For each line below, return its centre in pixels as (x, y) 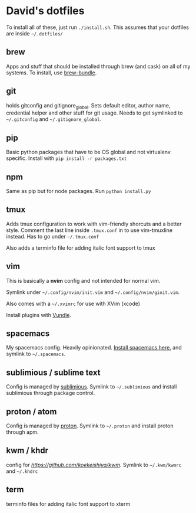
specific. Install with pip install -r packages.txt (67, 158)
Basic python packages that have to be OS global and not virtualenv (88, 152)
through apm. (23, 432)
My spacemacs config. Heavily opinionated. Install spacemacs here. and (94, 348)
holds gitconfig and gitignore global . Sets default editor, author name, (88, 106)
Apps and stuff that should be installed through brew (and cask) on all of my (98, 66)
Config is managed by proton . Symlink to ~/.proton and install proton (90, 426)
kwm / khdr (27, 451)
